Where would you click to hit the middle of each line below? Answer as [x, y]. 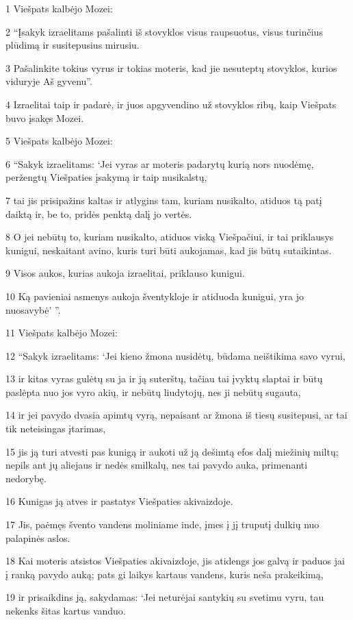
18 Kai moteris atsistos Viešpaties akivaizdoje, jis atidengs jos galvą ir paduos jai [175, 561]
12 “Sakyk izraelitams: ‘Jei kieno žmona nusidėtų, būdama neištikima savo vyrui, [175, 355]
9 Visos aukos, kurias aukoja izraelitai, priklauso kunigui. [125, 273]
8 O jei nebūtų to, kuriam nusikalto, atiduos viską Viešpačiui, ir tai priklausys [170, 237]
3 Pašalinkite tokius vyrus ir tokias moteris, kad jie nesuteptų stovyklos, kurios [171, 67]
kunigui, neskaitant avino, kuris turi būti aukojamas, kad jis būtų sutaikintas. [169, 250]
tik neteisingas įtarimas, [56, 429]
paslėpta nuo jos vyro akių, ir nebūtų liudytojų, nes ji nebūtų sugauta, [153, 392]
